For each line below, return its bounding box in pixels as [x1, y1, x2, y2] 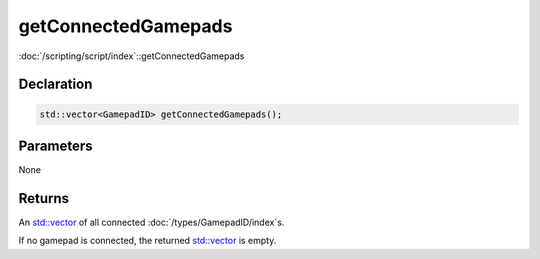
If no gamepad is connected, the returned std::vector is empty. [18, 235, 277, 247]
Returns [18, 190, 70, 207]
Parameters [18, 137, 93, 154]
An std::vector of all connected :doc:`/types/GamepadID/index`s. [18, 216, 285, 228]
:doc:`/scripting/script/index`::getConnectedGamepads [18, 50, 245, 62]
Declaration [18, 76, 93, 93]
